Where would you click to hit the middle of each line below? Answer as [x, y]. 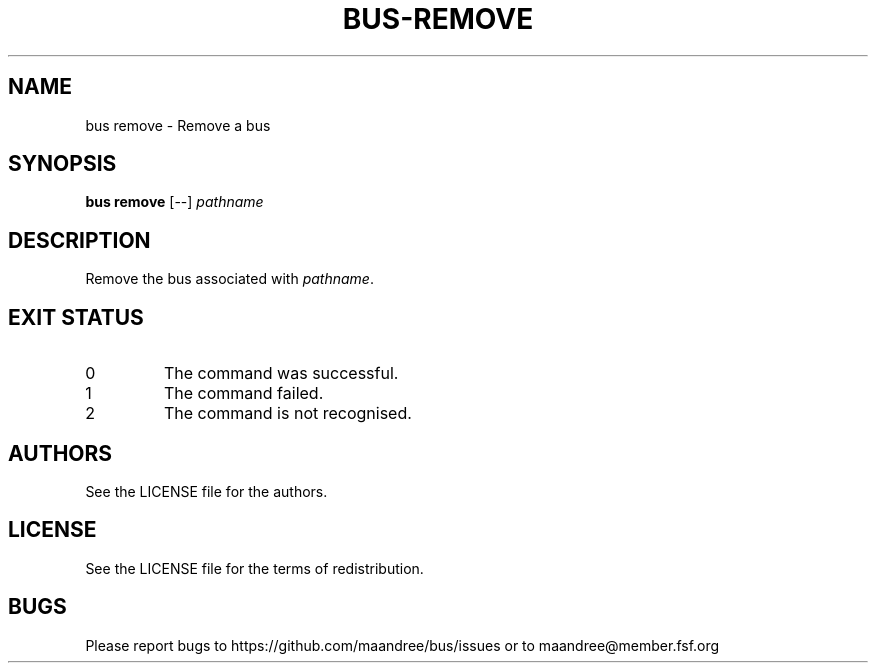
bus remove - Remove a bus [178, 125]
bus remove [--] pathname [174, 202]
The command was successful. [281, 373]
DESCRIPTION [79, 240]
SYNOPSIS [62, 164]
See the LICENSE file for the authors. [206, 491]
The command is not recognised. [287, 413]
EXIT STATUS [76, 317]
